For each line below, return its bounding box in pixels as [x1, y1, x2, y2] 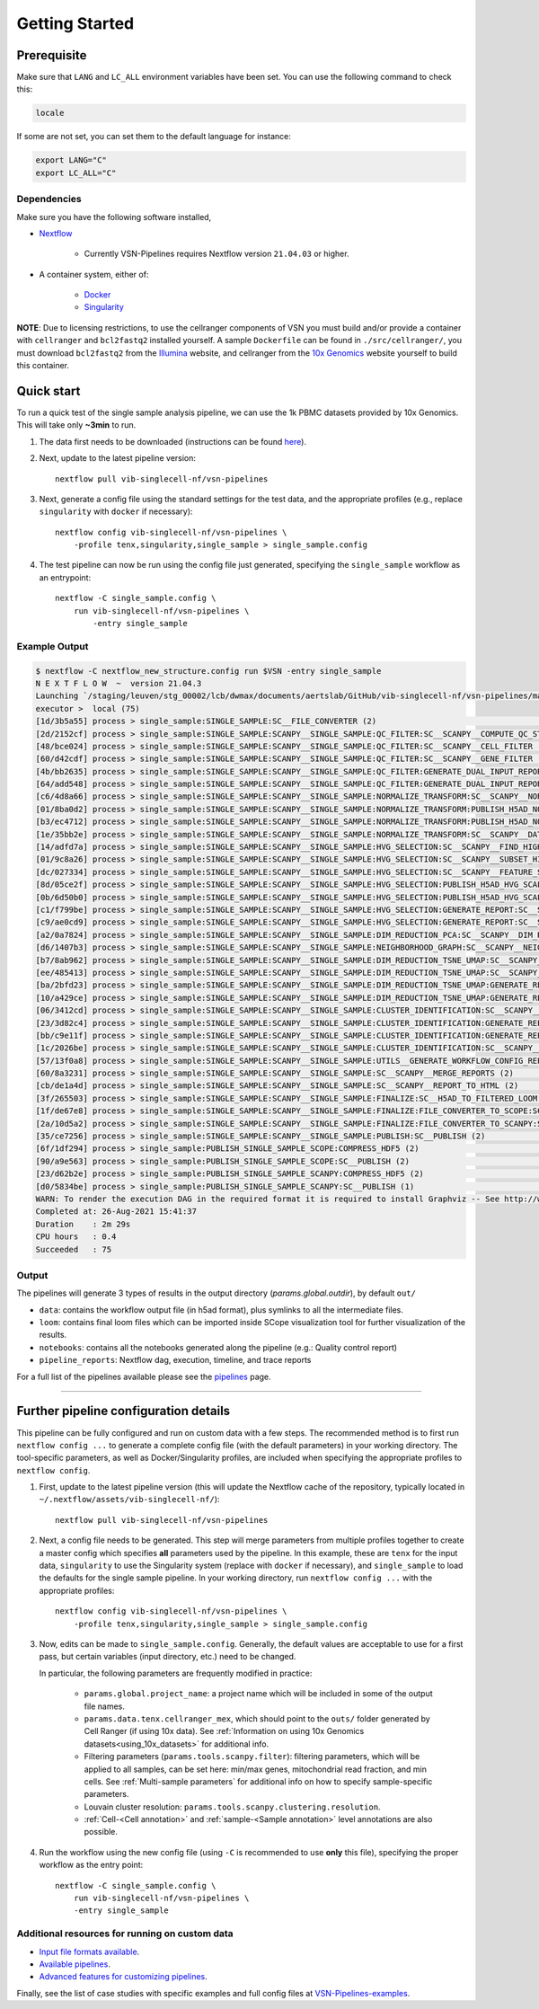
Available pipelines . [39, 1959, 111, 1969]
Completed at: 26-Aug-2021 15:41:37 [35, 1207, 198, 1217]
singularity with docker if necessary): [39, 506, 193, 517]
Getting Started [16, 13, 135, 33]
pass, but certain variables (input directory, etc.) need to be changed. [39, 1651, 296, 1662]
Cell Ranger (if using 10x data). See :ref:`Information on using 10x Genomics [84, 1726, 365, 1737]
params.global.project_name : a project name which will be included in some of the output [84, 1688, 433, 1699]
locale [35, 108, 65, 119]
